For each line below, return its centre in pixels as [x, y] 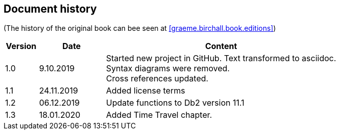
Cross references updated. [157, 79]
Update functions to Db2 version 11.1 [175, 103]
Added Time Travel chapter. [159, 115]
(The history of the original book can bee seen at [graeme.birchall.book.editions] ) [140, 28]
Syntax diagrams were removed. [168, 69]
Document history [50, 9]
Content [221, 46]
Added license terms [146, 91]
